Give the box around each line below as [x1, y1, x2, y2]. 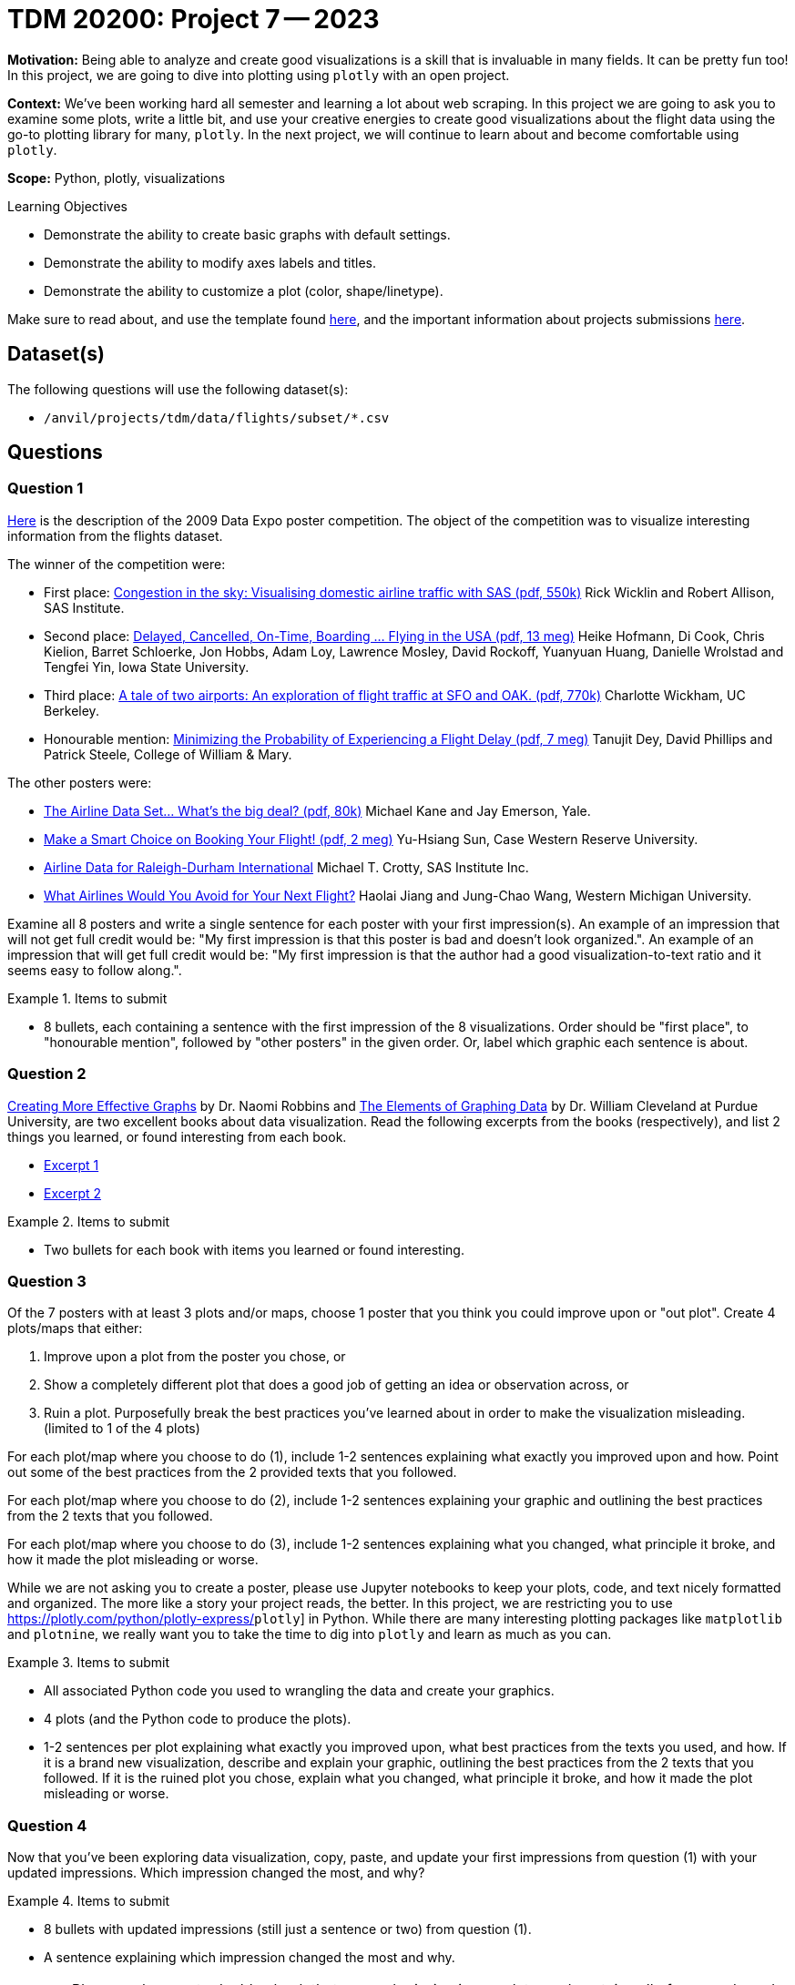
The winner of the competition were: [7, 555, 226, 572]
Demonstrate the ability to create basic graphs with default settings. [44, 226, 451, 242]
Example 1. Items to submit [7, 990, 168, 1006]
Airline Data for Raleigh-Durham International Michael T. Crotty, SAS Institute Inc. [44, 859, 529, 875]
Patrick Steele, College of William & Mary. [44, 746, 292, 762]
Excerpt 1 [44, 1156, 99, 1173]
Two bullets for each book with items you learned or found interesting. [44, 1241, 464, 1257]
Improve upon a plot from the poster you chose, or [44, 1349, 346, 1365]
